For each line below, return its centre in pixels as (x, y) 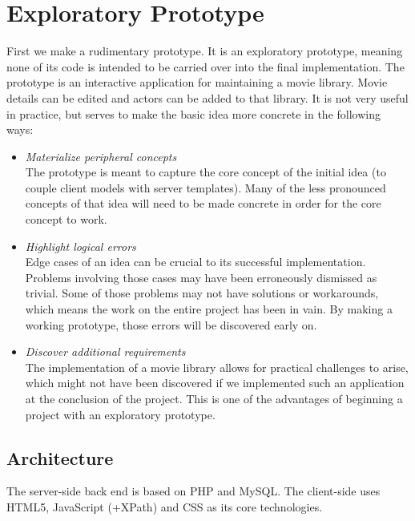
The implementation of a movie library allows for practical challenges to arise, (217, 367)
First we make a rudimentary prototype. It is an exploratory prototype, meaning (205, 51)
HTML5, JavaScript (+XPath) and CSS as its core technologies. (165, 506)
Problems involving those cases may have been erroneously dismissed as (201, 277)
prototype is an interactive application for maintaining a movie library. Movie (197, 82)
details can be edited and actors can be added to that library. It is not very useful (207, 97)
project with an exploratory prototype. (120, 414)
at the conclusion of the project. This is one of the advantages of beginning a (214, 398)
